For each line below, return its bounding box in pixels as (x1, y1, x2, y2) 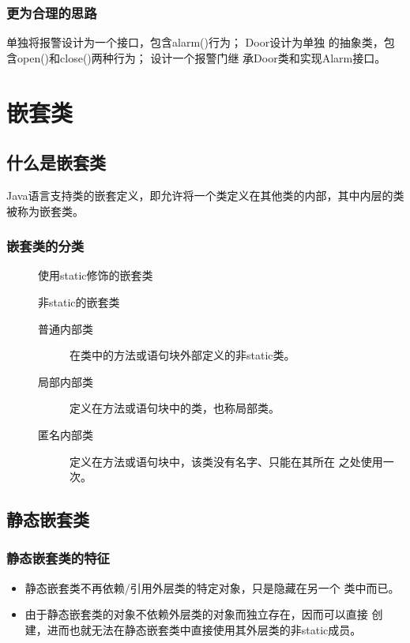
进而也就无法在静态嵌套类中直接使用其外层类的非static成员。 (47, 621, 362, 637)
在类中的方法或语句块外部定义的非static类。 (70, 347, 295, 363)
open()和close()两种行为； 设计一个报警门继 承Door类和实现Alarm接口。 (17, 49, 386, 66)
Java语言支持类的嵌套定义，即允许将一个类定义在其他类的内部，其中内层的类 (6, 186, 404, 203)
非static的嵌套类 (38, 293, 120, 310)
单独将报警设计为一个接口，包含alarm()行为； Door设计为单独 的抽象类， (6, 34, 384, 51)
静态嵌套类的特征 (6, 548, 110, 568)
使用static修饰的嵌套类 (38, 267, 153, 284)
